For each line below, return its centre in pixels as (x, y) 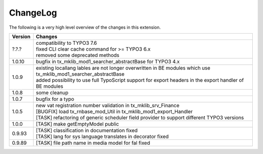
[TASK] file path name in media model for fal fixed (93, 143)
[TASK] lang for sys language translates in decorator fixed (102, 136)
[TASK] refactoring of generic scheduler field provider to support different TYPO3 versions (140, 117)
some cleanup (52, 93)
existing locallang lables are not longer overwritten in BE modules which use (123, 68)
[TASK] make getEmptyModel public (77, 124)
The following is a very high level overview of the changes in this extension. (85, 27)
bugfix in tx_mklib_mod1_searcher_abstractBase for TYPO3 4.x (108, 61)
